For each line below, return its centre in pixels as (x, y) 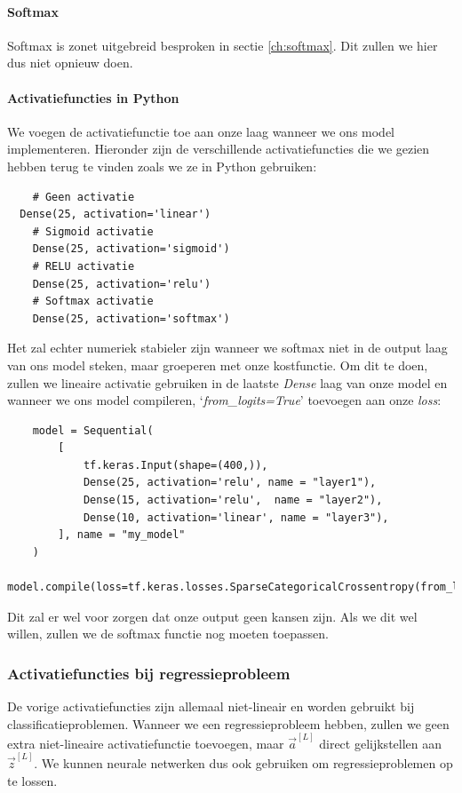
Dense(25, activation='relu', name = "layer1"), (230, 483)
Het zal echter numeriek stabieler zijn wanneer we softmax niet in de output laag (227, 348)
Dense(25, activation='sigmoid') (131, 249)
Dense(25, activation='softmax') (131, 318)
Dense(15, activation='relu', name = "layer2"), (233, 500)
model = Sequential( (93, 430)
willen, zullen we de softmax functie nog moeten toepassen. (168, 634)
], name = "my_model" (122, 535)
